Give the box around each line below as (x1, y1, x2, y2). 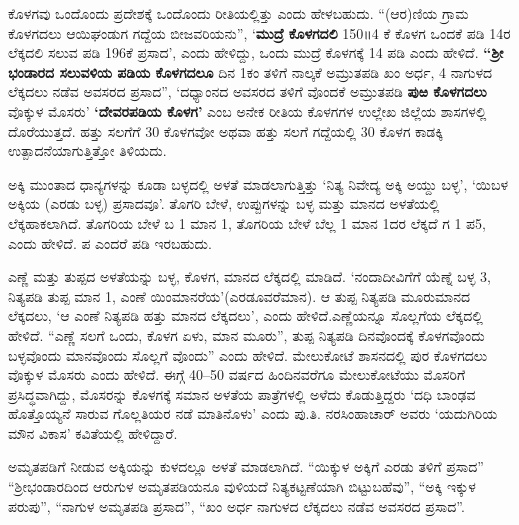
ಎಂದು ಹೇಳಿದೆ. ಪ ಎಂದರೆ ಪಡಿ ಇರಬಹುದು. (8, 232, 212, 253)
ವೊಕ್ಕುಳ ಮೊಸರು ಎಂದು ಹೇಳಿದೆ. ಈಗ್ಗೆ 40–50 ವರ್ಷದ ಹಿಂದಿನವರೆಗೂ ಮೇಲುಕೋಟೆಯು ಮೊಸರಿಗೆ (8, 364, 466, 385)
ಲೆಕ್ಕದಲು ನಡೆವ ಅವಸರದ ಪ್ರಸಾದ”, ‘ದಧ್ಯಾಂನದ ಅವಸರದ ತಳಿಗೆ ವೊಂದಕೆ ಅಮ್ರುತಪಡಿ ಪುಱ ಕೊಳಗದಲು (8, 81, 487, 102)
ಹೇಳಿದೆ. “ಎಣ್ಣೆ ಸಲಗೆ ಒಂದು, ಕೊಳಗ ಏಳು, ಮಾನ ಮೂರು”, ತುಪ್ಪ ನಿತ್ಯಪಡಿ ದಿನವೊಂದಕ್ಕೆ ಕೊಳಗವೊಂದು (8, 324, 485, 345)
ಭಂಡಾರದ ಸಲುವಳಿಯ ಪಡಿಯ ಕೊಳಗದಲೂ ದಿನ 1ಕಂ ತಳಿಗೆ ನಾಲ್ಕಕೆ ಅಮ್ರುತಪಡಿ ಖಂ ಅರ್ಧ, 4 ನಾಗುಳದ (8, 61, 493, 82)
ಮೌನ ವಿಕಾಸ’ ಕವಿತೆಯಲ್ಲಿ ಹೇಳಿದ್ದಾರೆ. (8, 422, 178, 443)
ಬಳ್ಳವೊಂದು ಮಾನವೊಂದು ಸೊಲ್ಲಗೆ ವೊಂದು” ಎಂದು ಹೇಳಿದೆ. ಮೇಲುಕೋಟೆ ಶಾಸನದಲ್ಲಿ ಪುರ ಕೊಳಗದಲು (8, 344, 488, 365)
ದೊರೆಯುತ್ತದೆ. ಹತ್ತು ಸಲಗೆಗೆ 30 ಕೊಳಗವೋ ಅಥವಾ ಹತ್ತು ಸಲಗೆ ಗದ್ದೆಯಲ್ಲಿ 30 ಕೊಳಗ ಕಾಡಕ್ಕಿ (8, 120, 444, 141)
